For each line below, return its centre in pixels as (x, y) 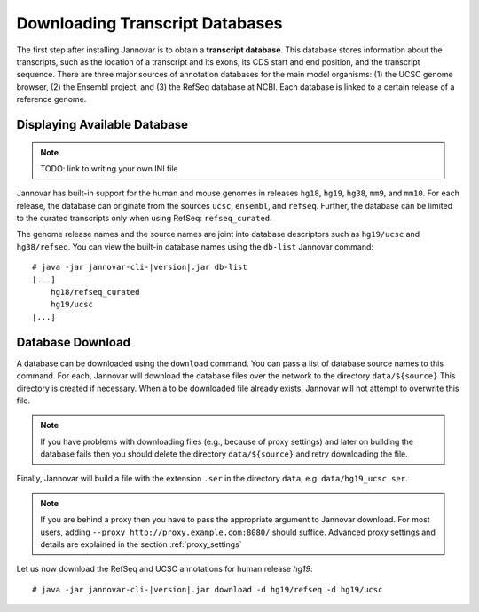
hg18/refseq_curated (95, 292)
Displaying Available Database (102, 124)
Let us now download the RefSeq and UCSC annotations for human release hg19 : (165, 569)
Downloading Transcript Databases (149, 23)
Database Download (74, 342)
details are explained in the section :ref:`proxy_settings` (141, 544)
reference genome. (51, 99)
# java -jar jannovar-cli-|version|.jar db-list (140, 267)
